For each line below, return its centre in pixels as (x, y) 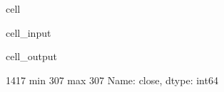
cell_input (29, 32)
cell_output (31, 56)
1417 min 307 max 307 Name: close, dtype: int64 (112, 80)
